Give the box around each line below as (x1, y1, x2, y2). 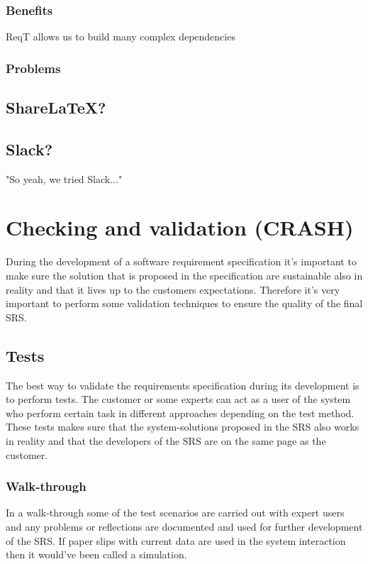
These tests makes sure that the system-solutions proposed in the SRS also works (6, 419, 359, 434)
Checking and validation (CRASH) (6, 213, 354, 242)
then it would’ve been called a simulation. (6, 547, 187, 562)
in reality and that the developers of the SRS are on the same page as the (6, 433, 326, 448)
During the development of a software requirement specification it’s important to (6, 254, 357, 269)
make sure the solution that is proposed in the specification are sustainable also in (6, 267, 363, 282)
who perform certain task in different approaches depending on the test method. (6, 405, 355, 420)
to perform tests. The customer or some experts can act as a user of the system (6, 392, 351, 407)
